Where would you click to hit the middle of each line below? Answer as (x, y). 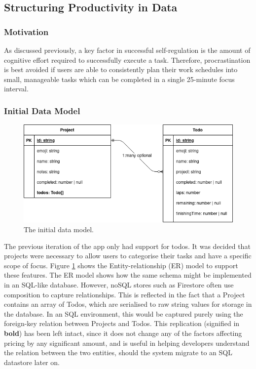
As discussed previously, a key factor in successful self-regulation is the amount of (127, 50)
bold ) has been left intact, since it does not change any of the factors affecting (123, 333)
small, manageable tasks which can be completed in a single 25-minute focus (119, 79)
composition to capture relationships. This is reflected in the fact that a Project (125, 294)
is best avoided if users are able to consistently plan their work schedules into (121, 69)
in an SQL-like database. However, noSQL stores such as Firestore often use (119, 284)
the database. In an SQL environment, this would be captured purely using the (124, 313)
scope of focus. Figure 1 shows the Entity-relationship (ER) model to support (121, 265)
